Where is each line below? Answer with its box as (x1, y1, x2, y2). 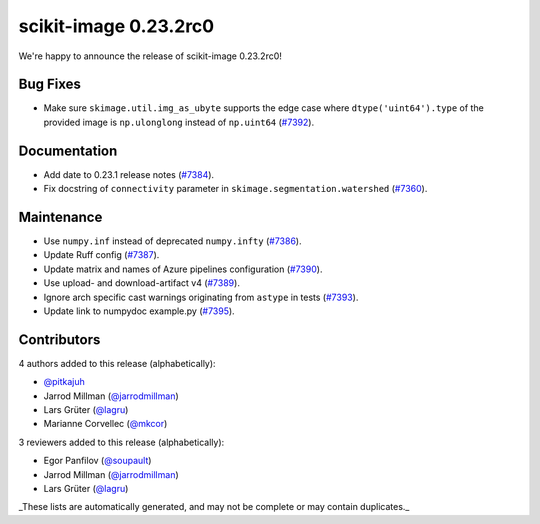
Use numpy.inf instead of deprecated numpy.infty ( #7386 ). (43, 235, 302, 247)
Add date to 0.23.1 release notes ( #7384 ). (43, 168, 215, 180)
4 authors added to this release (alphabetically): (18, 357, 216, 369)
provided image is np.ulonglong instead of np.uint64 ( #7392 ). (43, 116, 315, 128)
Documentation (18, 142, 118, 159)
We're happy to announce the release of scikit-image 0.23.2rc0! (18, 50, 282, 62)
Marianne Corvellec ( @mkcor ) (43, 418, 168, 430)
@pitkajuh (43, 376, 85, 388)
